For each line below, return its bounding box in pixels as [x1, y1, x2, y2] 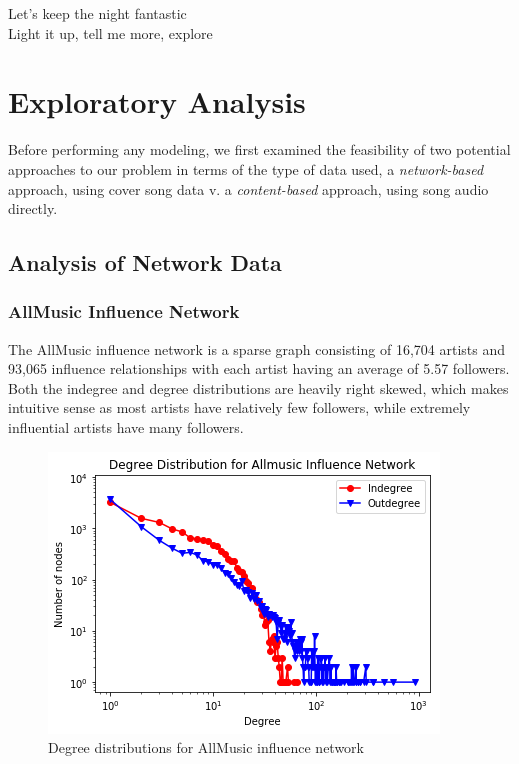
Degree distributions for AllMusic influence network [48, 737, 364, 758]
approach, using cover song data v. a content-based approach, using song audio [8, 178, 489, 199]
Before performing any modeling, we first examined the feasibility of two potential [8, 139, 511, 160]
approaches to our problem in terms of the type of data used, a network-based [8, 158, 484, 179]
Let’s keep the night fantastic [8, 3, 187, 23]
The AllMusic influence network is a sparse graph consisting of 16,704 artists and [8, 338, 505, 359]
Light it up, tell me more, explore [8, 22, 213, 43]
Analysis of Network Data [8, 247, 282, 278]
